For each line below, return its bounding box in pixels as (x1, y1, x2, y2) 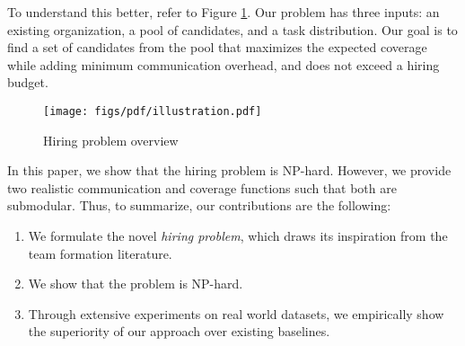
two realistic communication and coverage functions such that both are (7, 178, 397, 197)
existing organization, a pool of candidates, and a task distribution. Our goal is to (7, 20, 458, 39)
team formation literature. (28, 244, 172, 262)
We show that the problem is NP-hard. (28, 274, 243, 293)
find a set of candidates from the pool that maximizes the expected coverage (7, 38, 427, 57)
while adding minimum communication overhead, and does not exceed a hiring (7, 55, 440, 74)
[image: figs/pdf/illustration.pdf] (43, 104, 262, 118)
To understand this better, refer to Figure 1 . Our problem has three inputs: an (7, 3, 440, 21)
